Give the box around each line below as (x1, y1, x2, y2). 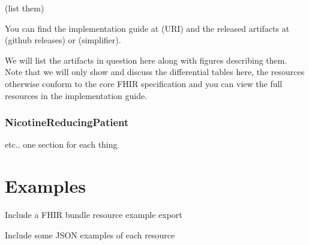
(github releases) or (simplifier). (5, 34, 121, 46)
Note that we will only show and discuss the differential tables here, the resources (5, 65, 305, 78)
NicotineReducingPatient (5, 115, 129, 130)
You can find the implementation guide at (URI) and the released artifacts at (5, 22, 290, 34)
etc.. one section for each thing (5, 138, 118, 151)
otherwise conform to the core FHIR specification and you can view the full (5, 77, 283, 89)
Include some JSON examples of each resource (5, 228, 175, 241)
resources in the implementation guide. (5, 89, 148, 101)
